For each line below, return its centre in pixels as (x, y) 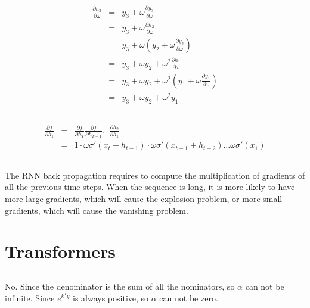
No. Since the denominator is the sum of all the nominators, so (120, 286)
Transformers (61, 251)
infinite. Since (30, 298)
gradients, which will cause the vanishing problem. (97, 210)
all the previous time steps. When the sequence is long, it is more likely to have (150, 187)
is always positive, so (111, 298)
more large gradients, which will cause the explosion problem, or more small (144, 199)
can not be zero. (189, 298)
